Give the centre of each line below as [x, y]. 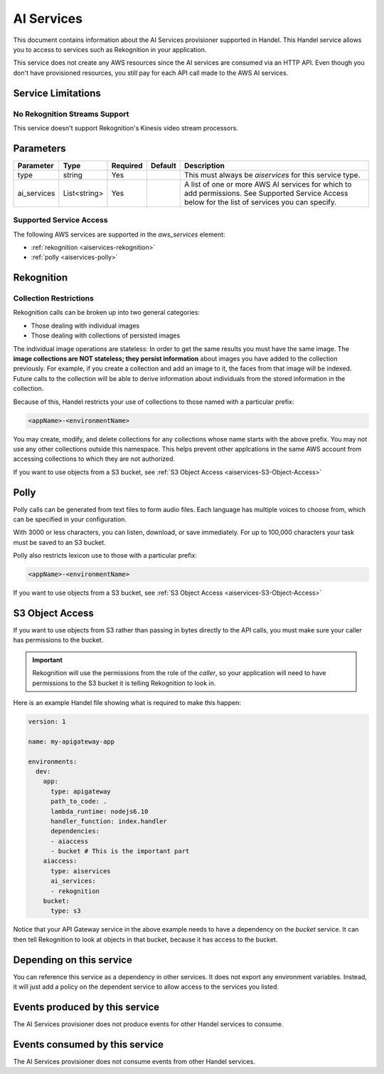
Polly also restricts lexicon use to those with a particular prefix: [105, 556]
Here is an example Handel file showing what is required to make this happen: [127, 703]
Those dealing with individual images [85, 325]
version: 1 [47, 722]
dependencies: [75, 831]
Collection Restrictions [53, 298]
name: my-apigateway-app [71, 741]
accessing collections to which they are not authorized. [94, 459]
